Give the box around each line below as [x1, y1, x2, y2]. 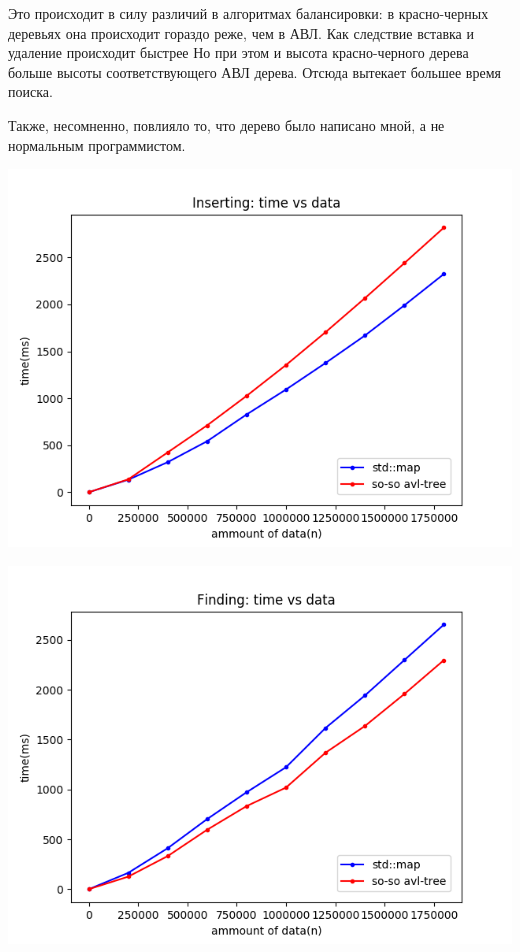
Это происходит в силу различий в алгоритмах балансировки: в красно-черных [8, 3, 489, 23]
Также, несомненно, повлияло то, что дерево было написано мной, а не [8, 114, 445, 135]
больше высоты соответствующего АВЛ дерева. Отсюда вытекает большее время [8, 61, 501, 82]
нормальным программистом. [8, 134, 186, 155]
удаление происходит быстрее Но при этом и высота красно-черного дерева [8, 42, 469, 63]
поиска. [8, 81, 53, 102]
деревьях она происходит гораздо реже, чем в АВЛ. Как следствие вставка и [8, 22, 474, 43]
